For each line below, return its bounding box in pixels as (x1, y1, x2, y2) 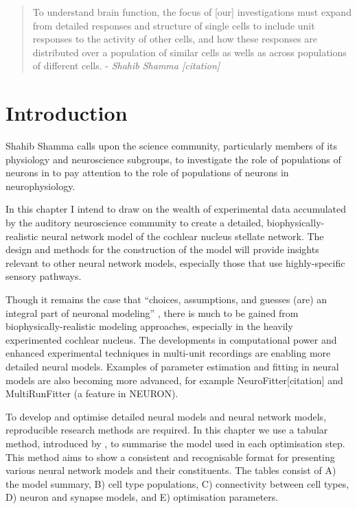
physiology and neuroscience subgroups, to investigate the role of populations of (5, 152, 341, 166)
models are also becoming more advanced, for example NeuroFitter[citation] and (5, 372, 343, 387)
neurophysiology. (5, 178, 76, 193)
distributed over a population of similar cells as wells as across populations (32, 45, 347, 59)
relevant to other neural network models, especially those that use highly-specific (5, 255, 345, 270)
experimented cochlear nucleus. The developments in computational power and (5, 332, 337, 346)
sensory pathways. (5, 269, 82, 283)
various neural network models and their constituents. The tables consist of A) (5, 463, 336, 477)
